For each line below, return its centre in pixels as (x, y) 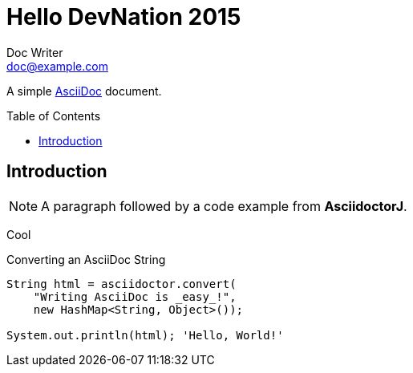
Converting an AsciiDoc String (86, 259)
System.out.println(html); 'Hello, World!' (145, 335)
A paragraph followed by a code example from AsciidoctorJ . (224, 206)
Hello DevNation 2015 (124, 17)
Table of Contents (54, 116)
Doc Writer (35, 52)
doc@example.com (57, 66)
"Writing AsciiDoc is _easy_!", (135, 296)
